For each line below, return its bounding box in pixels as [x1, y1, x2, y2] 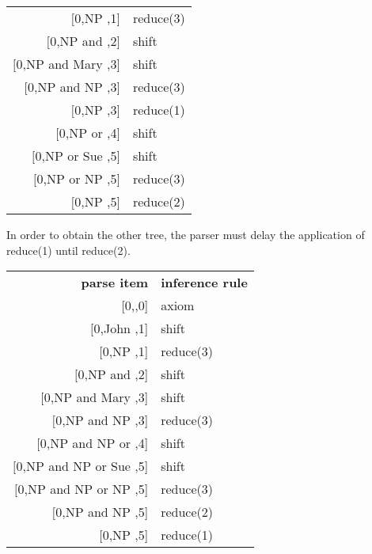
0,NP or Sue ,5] [35, 146, 120, 165]
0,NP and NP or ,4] [40, 434, 149, 453]
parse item [81, 273, 149, 292]
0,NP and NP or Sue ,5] [16, 457, 149, 476]
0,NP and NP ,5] [55, 503, 149, 522]
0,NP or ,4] [59, 123, 120, 142]
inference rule [161, 273, 248, 292]
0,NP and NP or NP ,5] [17, 480, 149, 499]
